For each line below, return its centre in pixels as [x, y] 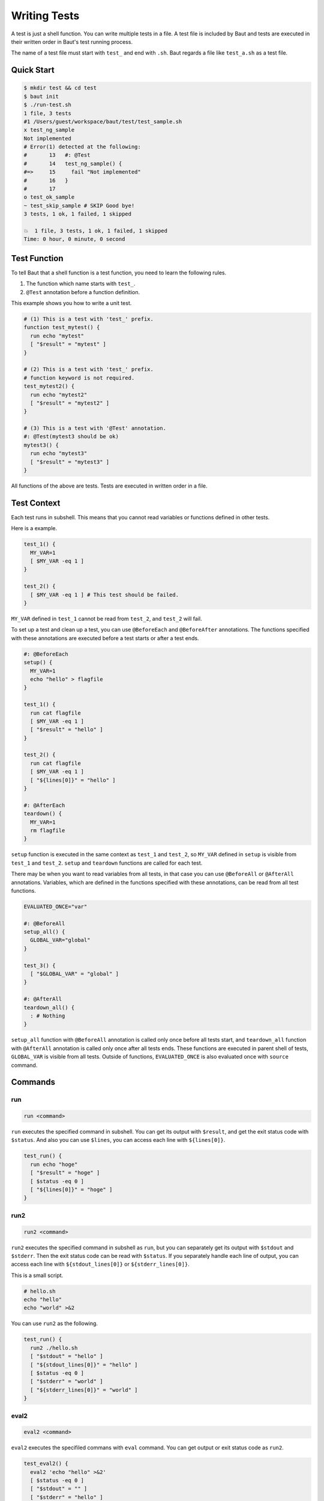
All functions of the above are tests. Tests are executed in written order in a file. [109, 486]
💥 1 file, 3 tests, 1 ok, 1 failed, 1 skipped [96, 231]
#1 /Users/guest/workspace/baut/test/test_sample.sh [103, 121]
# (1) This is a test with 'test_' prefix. [89, 319]
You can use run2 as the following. [55, 1323]
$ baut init [41, 96]
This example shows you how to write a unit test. [71, 303]
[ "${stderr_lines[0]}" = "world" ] [84, 1390]
